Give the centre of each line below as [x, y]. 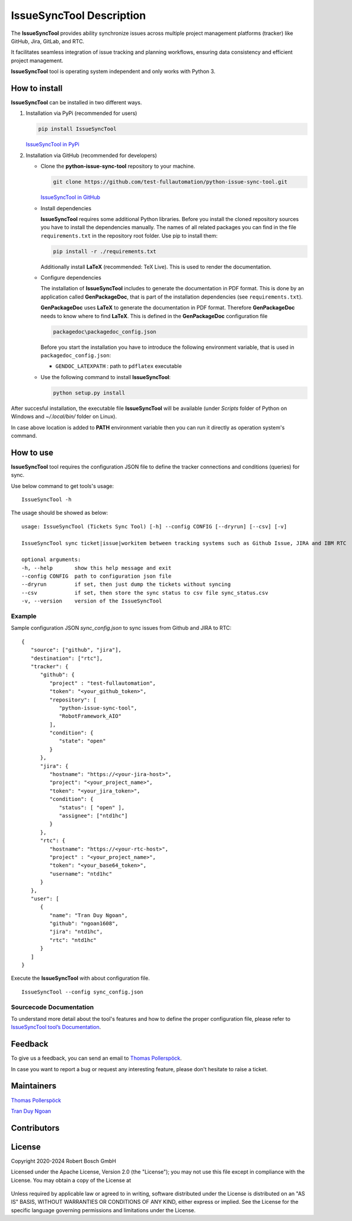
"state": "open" [82, 741]
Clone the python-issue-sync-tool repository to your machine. [118, 166]
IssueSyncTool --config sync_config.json [82, 992]
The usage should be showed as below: [60, 513]
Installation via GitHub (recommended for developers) [91, 155]
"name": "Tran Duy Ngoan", [89, 915]
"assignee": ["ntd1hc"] [93, 815]
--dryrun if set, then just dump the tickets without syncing [126, 584]
